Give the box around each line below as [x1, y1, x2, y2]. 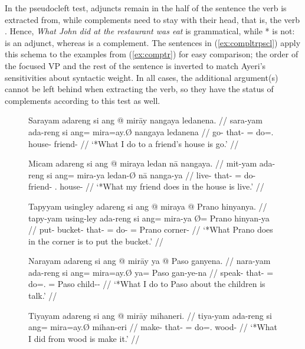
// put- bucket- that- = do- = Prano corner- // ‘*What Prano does [28, 223, 273, 236]
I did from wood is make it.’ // [28, 332, 140, 344]
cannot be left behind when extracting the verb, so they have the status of [5, 83, 274, 95]
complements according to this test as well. [5, 94, 160, 106]
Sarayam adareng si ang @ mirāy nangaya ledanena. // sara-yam [28, 114, 263, 126]
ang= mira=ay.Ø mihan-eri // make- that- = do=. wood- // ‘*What [28, 321, 278, 333]
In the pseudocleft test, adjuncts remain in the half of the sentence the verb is [5, 2, 287, 14]
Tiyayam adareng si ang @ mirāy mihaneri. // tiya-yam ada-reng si [28, 309, 272, 321]
